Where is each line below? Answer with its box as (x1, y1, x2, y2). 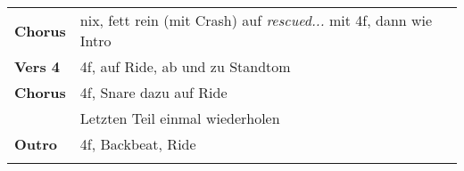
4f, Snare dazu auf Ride (79, 82, 228, 102)
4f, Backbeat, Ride (79, 134, 196, 154)
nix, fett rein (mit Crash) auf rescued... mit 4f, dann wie (79, 10, 433, 30)
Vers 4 (14, 56, 60, 77)
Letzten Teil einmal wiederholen (79, 108, 280, 128)
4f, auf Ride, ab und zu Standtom (79, 56, 291, 77)
